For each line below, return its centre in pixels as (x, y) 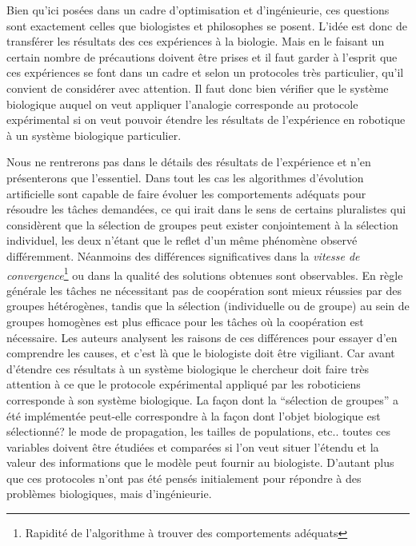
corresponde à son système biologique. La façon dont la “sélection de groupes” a (202, 399)
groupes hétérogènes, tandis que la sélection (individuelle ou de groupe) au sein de (208, 306)
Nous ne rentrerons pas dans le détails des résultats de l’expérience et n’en (189, 162)
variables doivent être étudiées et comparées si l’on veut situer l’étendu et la (193, 446)
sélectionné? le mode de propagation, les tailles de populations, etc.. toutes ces (198, 431)
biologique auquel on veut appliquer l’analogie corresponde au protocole (182, 104)
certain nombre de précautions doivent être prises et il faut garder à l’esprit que (202, 56)
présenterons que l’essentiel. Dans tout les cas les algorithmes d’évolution (185, 177)
